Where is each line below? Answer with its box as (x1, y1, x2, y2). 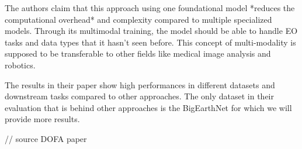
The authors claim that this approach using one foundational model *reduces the (5, 2, 295, 13)
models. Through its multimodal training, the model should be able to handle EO (5, 25, 298, 37)
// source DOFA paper (5, 132, 87, 144)
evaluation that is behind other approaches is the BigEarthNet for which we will (5, 101, 292, 113)
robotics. (5, 58, 36, 71)
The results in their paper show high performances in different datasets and (5, 78, 275, 91)
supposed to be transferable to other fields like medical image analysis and (5, 47, 271, 60)
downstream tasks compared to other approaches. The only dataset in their (5, 90, 275, 102)
